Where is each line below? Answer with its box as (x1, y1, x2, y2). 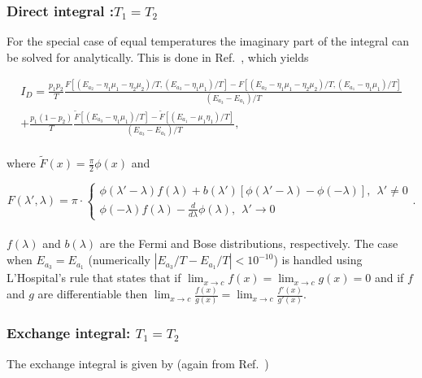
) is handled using (273, 251, 363, 268)
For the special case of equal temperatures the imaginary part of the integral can (7, 33, 409, 50)
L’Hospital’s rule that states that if (7, 269, 181, 286)
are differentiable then (37, 285, 148, 302)
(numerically (88, 251, 150, 268)
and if (374, 269, 404, 286)
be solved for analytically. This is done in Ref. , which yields (7, 48, 309, 65)
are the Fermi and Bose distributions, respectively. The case (99, 235, 398, 252)
